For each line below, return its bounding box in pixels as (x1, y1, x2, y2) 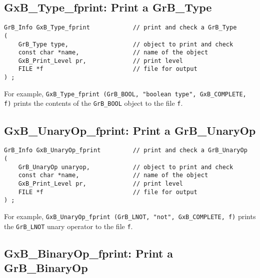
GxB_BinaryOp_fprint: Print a (4, 245, 173, 261)
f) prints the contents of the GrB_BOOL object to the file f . (4, 98, 183, 108)
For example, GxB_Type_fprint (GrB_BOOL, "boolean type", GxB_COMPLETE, (4, 88, 246, 98)
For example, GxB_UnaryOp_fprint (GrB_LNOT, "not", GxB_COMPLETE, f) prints (4, 211, 256, 221)
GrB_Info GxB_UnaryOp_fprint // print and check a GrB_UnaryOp (4, 147, 247, 154)
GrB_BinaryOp (4, 260, 88, 275)
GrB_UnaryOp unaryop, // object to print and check (18, 163, 233, 171)
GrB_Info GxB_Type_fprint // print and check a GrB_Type (4, 24, 237, 31)
